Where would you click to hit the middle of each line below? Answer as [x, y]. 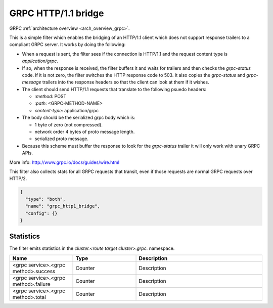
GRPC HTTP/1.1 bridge [57, 13]
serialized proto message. [61, 139]
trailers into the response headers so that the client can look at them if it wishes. [126, 82]
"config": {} [41, 213]
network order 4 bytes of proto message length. [85, 132]
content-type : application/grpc [66, 110]
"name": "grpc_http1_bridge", [63, 206]
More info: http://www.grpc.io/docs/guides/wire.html [64, 162]
